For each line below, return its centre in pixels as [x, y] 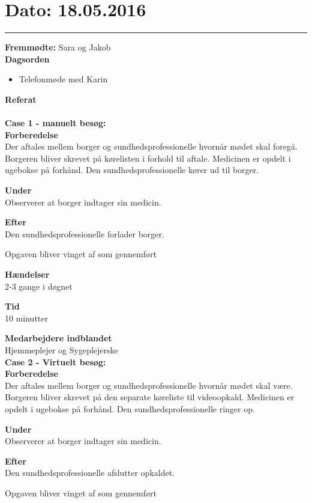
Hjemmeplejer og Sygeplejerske [61, 350]
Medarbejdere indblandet [58, 338]
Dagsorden [27, 59]
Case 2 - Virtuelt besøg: [55, 361]
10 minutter [26, 318]
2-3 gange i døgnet [39, 286]
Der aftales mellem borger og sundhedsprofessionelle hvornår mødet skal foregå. [151, 146]
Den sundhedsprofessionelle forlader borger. [85, 233]
